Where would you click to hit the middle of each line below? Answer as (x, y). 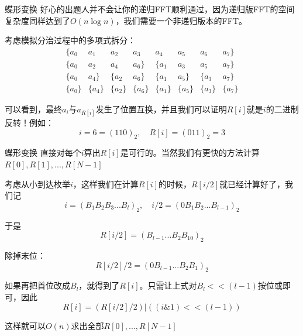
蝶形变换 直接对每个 (43, 152)
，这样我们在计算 (106, 184)
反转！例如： (29, 123)
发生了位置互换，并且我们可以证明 (161, 109)
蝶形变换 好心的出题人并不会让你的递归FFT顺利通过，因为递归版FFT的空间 (150, 9)
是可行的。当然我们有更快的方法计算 (190, 152)
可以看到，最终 (33, 109)
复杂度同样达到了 (37, 20)
